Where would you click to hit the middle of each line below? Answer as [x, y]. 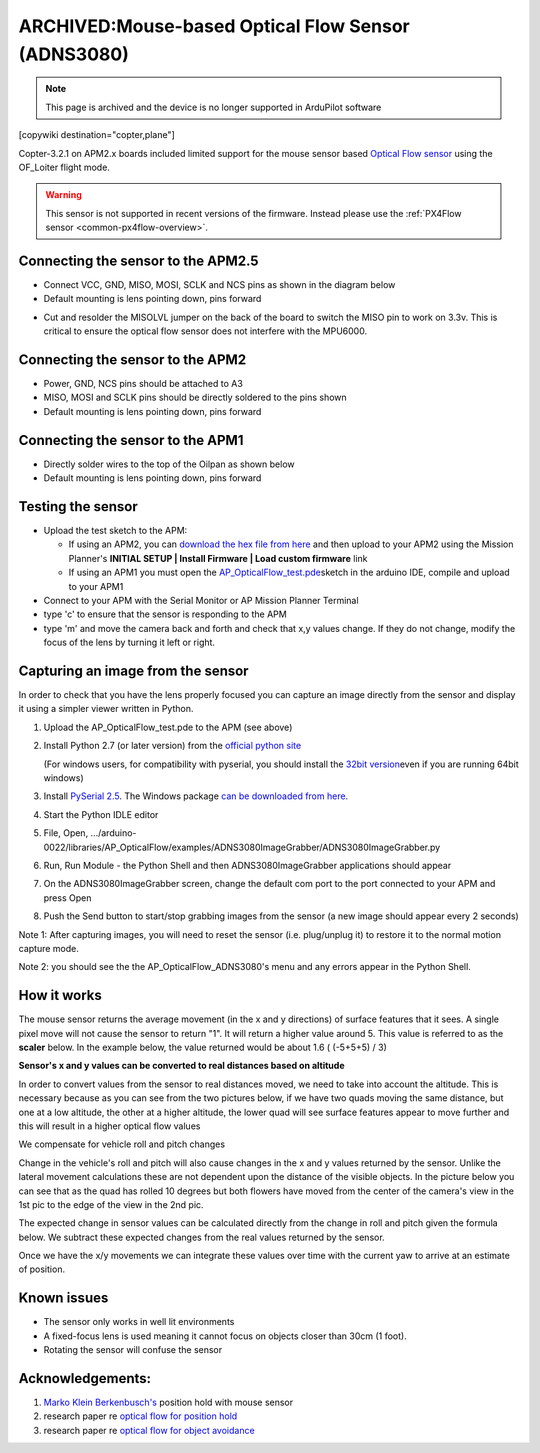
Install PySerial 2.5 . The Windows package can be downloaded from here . [196, 796]
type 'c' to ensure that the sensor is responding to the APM [165, 614]
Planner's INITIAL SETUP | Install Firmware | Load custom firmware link [218, 558]
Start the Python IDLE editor [101, 814]
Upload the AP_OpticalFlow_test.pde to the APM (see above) [168, 727]
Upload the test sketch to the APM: [115, 531]
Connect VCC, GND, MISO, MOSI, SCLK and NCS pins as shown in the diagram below [219, 284]
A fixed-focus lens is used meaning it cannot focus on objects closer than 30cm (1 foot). [225, 1336]
